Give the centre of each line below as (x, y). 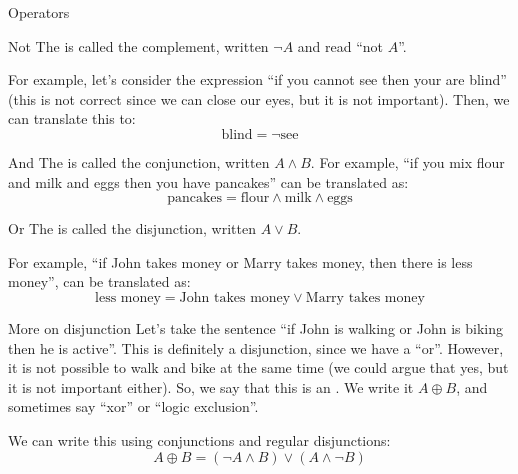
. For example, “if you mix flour (407, 161)
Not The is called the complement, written (138, 45)
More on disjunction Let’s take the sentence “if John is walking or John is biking (255, 327)
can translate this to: (72, 118)
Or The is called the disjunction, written (132, 228)
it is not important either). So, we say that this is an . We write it (211, 386)
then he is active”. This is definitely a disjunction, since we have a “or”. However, (256, 347)
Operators (39, 12)
